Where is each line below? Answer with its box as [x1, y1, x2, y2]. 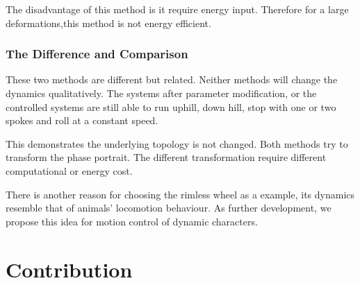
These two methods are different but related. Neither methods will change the [6, 72, 338, 87]
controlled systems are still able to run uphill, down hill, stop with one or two [6, 99, 336, 114]
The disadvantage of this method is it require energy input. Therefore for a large [6, 2, 349, 16]
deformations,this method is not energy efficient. [6, 15, 211, 30]
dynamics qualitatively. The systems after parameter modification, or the [6, 86, 317, 100]
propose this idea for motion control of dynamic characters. [6, 214, 258, 228]
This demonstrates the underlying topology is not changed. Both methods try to [6, 136, 348, 151]
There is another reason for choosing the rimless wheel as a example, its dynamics [6, 187, 355, 201]
